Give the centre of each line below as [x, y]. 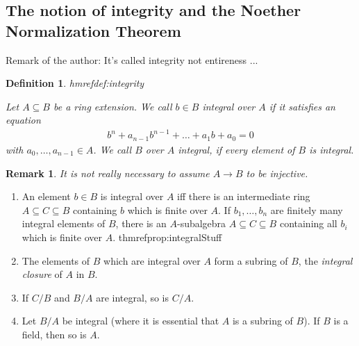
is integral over [132, 196]
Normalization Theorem [93, 30]
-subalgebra [201, 223]
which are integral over [152, 260]
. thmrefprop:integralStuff [167, 237]
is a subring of [262, 321]
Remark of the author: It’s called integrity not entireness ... [132, 59]
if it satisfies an [302, 106]
